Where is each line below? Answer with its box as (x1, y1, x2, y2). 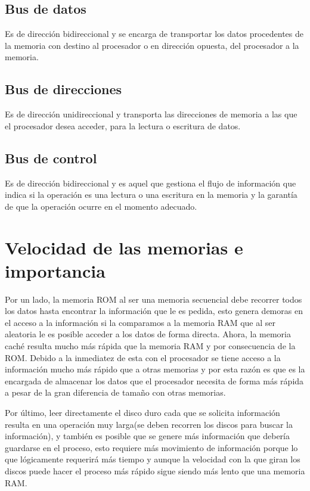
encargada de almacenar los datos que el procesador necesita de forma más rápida (5, 374, 304, 387)
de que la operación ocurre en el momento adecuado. (5, 200, 197, 212)
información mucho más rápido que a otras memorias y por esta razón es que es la (5, 363, 305, 375)
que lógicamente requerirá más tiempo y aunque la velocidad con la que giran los (5, 453, 300, 465)
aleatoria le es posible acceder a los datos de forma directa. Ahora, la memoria (5, 328, 291, 340)
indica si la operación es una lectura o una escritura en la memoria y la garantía (5, 188, 297, 201)
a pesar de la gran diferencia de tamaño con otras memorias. (5, 386, 226, 399)
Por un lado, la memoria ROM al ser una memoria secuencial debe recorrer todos (5, 293, 302, 305)
